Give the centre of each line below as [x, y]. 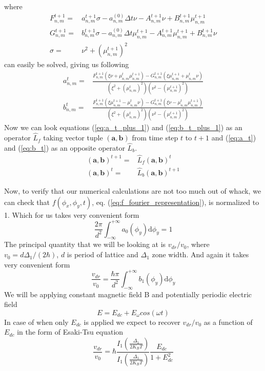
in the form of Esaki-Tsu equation [70, 332]
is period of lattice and [103, 254]
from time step [155, 138]
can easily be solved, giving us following [67, 64]
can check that [27, 202]
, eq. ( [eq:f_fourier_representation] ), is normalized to [176, 202]
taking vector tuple [73, 138]
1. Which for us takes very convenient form [72, 214]
